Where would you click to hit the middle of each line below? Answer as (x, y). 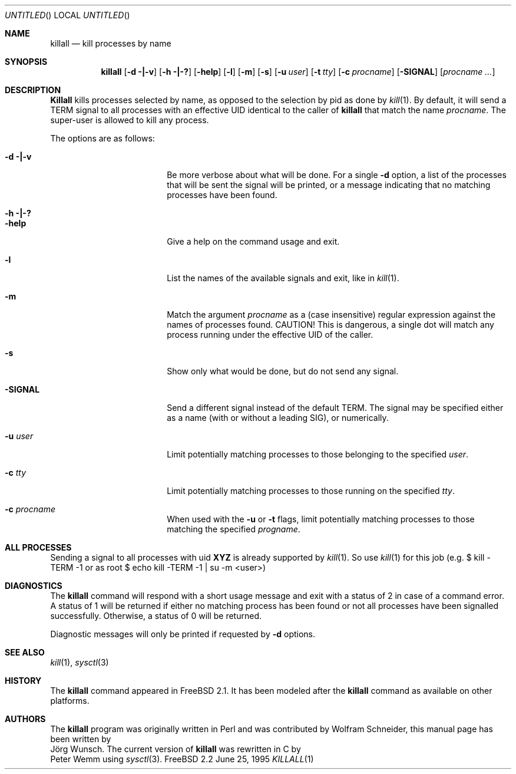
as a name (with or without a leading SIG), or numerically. (278, 418)
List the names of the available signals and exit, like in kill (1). (283, 278)
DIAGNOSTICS (34, 586)
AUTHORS (25, 719)
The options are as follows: (102, 138)
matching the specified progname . (234, 529)
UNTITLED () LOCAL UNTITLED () (67, 15)
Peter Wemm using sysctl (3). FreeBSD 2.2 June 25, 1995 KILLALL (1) (182, 759)
